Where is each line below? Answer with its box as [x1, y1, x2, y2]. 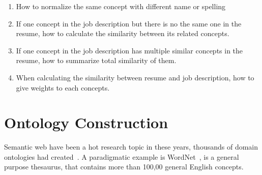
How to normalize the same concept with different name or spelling [16, 1, 226, 11]
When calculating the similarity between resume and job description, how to [16, 72, 254, 82]
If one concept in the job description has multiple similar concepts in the [16, 45, 243, 55]
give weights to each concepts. [16, 82, 110, 93]
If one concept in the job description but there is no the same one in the [16, 18, 242, 28]
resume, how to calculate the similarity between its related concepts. [16, 28, 229, 39]
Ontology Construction [4, 112, 168, 133]
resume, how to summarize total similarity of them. [16, 55, 177, 66]
